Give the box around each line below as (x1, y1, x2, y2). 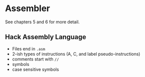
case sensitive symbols (12, 66, 59, 72)
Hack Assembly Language (5, 33, 87, 41)
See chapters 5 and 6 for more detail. (5, 19, 80, 25)
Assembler (5, 3, 50, 14)
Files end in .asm (12, 46, 45, 51)
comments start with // (12, 56, 59, 62)
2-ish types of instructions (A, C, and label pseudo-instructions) (12, 51, 141, 57)
